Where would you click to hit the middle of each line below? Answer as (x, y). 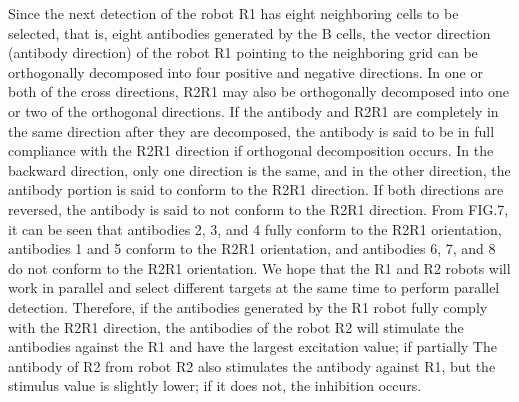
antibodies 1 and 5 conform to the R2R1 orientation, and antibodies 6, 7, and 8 (252, 248)
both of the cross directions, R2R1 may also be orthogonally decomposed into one (258, 91)
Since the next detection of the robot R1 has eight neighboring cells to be (233, 13)
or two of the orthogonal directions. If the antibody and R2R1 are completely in (253, 110)
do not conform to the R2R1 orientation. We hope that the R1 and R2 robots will (259, 267)
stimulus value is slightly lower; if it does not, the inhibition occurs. (215, 385)
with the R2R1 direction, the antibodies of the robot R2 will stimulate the (236, 326)
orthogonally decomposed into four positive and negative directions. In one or (245, 71)
